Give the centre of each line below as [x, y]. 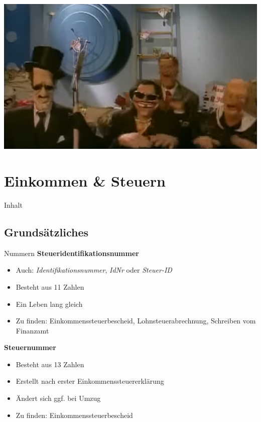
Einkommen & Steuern [85, 181]
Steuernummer [30, 347]
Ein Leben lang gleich [49, 304]
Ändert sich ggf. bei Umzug [58, 398]
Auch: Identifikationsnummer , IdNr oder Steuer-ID [94, 270]
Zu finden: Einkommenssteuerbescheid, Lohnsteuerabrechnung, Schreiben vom [136, 321]
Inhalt [13, 204]
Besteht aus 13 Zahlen [50, 364]
